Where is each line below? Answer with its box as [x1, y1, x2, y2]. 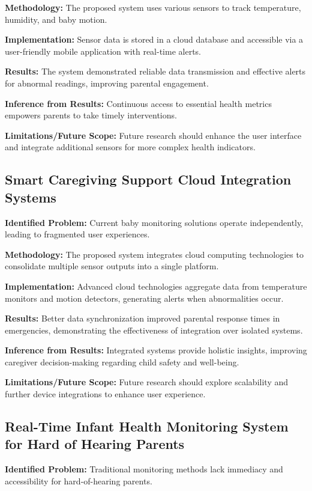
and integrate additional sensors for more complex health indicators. [5, 141, 256, 153]
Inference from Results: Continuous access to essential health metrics [5, 97, 272, 109]
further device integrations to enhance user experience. [5, 388, 206, 400]
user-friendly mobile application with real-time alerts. [5, 44, 201, 57]
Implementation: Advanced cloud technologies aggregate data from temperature [5, 279, 307, 292]
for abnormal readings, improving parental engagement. [5, 76, 209, 89]
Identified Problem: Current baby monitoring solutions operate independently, [5, 216, 304, 228]
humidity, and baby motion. [5, 13, 107, 25]
